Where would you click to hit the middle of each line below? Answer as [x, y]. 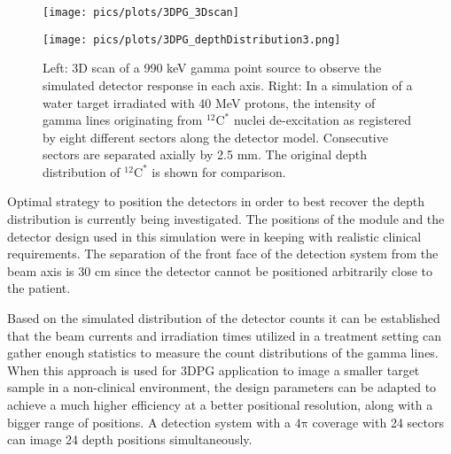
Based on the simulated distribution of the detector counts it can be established [224, 318]
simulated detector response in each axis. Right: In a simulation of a [228, 85]
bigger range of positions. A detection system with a [149, 422]
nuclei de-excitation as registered [323, 120]
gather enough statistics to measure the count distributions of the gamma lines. [223, 353]
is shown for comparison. [219, 171]
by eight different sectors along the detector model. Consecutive [215, 137]
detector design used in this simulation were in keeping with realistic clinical [214, 236]
